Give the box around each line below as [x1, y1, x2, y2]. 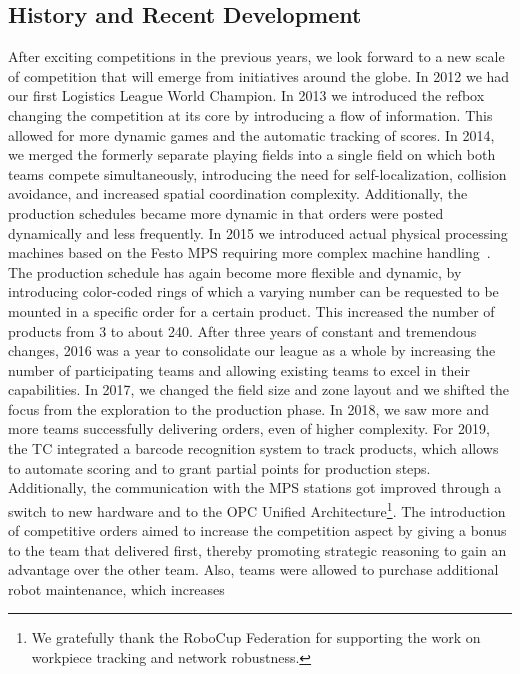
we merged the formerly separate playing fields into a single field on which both [8, 144, 496, 165]
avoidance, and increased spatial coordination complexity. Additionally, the [8, 183, 468, 204]
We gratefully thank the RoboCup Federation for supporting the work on [31, 627, 481, 648]
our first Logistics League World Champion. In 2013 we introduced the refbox [8, 85, 485, 106]
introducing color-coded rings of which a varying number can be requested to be [8, 281, 499, 302]
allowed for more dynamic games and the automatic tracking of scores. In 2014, [8, 124, 495, 145]
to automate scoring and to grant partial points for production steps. [8, 457, 431, 478]
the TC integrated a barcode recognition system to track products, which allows [8, 438, 499, 459]
